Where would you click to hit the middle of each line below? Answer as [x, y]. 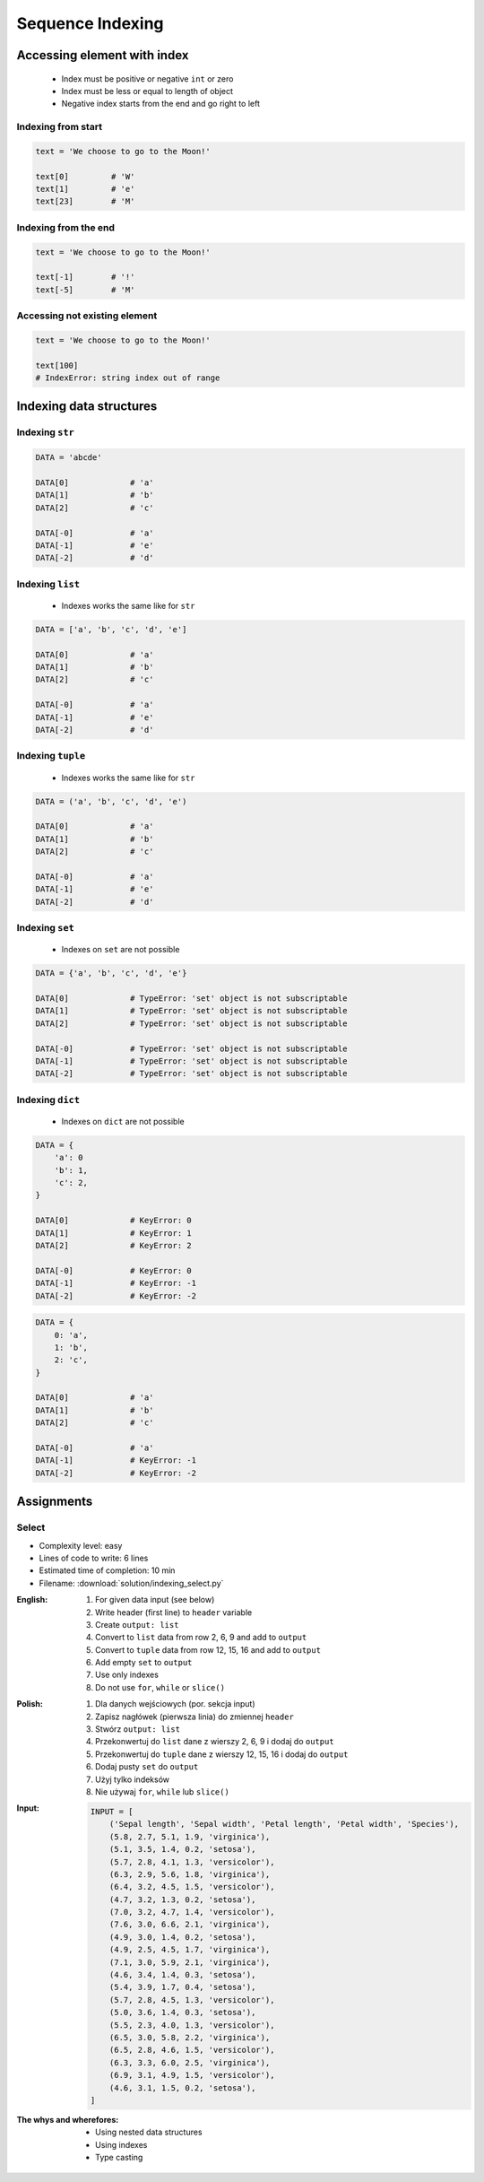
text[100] [57, 365]
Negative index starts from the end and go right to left [160, 104]
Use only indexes [127, 1675]
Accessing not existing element [87, 316]
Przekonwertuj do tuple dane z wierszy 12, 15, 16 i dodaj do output [222, 1754]
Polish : [30, 1704]
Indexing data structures [87, 407]
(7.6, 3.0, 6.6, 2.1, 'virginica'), [190, 1925]
